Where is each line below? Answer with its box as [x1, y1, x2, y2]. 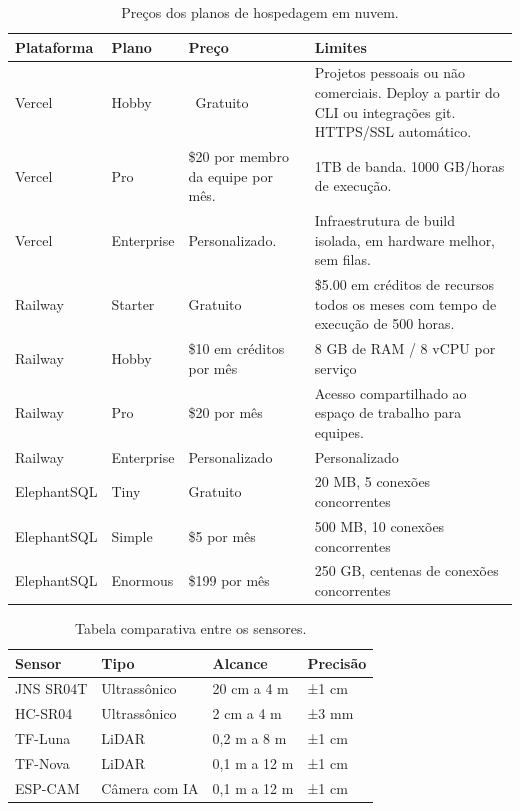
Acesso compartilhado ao [314, 382, 467, 403]
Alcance [212, 652, 268, 673]
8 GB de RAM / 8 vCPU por [314, 338, 496, 359]
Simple [111, 525, 153, 546]
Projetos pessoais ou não [314, 62, 466, 83]
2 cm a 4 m [212, 703, 282, 724]
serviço [314, 357, 357, 378]
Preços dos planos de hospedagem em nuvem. [121, 2, 399, 22]
